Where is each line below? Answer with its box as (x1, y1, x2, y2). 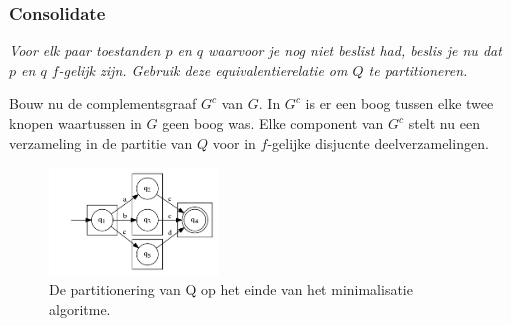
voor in (212, 132, 256, 153)
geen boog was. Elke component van (162, 113, 384, 133)
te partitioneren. (368, 59, 468, 80)
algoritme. (49, 298, 111, 319)
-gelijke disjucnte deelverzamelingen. (267, 132, 489, 153)
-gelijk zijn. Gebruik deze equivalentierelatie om (58, 59, 348, 80)
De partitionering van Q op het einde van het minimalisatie (49, 279, 413, 300)
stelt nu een (408, 113, 480, 133)
